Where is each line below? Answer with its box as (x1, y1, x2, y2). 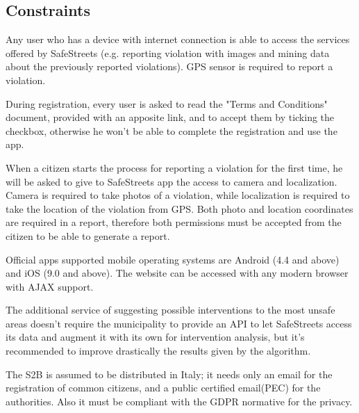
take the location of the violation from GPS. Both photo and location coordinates (6, 201, 353, 216)
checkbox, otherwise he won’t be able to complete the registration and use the (6, 123, 337, 138)
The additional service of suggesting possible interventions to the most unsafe (6, 302, 335, 317)
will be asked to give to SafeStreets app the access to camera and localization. (6, 174, 337, 188)
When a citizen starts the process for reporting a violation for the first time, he (6, 160, 343, 175)
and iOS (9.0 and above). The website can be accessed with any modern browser (6, 266, 349, 280)
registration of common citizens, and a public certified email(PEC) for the (6, 380, 321, 395)
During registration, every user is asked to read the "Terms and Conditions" (6, 96, 328, 111)
